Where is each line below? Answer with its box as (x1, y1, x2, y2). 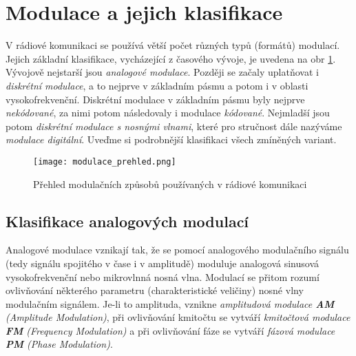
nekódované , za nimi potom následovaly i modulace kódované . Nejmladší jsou (6, 105, 330, 120)
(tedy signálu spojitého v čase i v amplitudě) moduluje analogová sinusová (6, 255, 320, 270)
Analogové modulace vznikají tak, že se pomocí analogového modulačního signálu (6, 242, 349, 257)
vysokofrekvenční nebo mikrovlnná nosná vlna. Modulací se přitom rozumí (6, 269, 320, 284)
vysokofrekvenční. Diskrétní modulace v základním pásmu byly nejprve (6, 92, 305, 106)
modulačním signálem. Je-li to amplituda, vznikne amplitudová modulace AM (6, 296, 335, 311)
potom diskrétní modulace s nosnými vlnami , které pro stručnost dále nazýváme (6, 118, 342, 133)
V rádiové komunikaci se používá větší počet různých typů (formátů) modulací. (6, 38, 340, 52)
